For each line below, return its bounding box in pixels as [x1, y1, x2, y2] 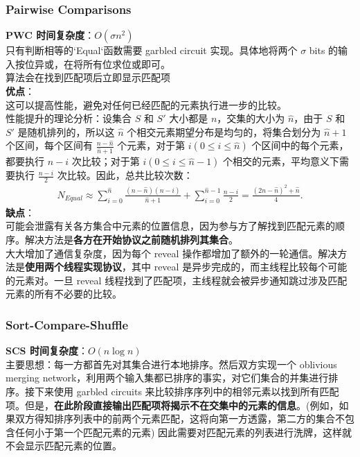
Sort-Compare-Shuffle [6, 316, 129, 333]
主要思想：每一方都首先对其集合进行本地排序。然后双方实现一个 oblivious [6, 356, 337, 371]
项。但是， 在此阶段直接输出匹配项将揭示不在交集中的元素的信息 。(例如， [6, 397, 339, 412]
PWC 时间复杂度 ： [6, 28, 95, 42]
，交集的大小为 [217, 111, 285, 126]
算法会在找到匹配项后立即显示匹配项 [6, 70, 170, 85]
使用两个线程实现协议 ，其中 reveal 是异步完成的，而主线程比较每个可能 [25, 259, 348, 274]
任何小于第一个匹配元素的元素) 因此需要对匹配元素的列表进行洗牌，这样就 [15, 424, 352, 439]
